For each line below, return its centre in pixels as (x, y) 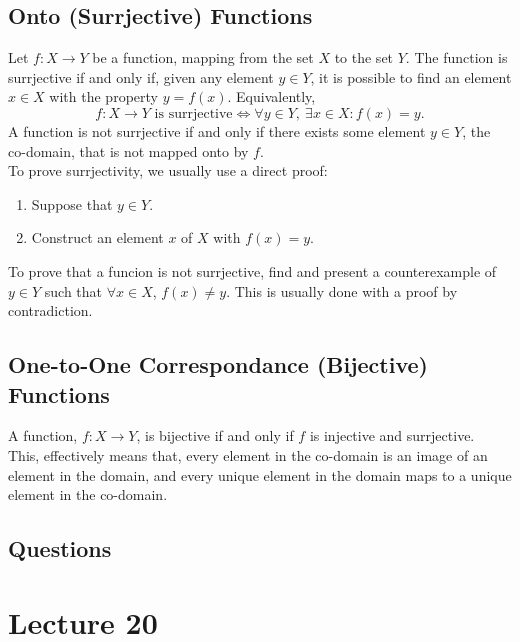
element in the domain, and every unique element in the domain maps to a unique (260, 474)
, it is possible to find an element (411, 76)
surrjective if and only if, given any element (141, 76)
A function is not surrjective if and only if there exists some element (217, 130)
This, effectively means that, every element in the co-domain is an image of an (248, 454)
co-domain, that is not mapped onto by (128, 150)
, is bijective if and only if (215, 435)
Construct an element (97, 237)
